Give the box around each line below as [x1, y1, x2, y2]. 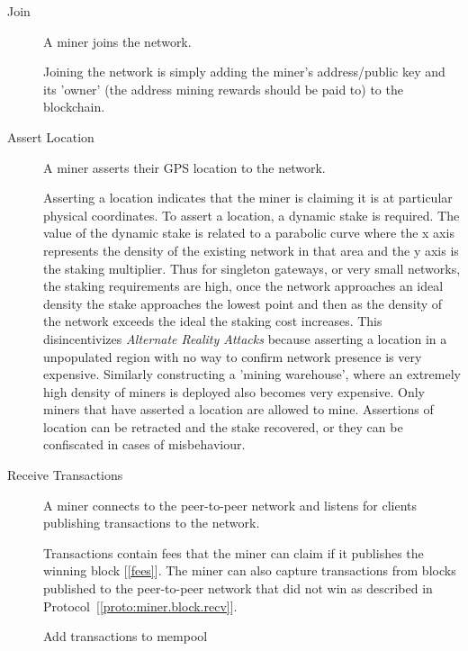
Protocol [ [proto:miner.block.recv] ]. [43, 596, 238, 615]
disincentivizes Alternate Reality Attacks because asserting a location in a [43, 329, 447, 348]
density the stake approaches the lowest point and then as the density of [43, 294, 443, 312]
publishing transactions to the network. [43, 513, 260, 532]
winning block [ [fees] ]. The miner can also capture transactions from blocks [43, 561, 456, 580]
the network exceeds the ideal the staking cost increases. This [43, 312, 382, 330]
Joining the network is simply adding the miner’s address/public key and [43, 62, 445, 81]
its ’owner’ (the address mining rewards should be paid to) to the [43, 79, 403, 98]
